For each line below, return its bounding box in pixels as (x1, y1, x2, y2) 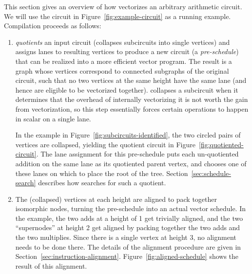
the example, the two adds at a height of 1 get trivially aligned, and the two (15, 213, 243, 223)
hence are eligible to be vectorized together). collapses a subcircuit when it (15, 84, 238, 95)
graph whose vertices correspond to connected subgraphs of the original (15, 65, 229, 76)
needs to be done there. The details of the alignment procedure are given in (15, 241, 241, 252)
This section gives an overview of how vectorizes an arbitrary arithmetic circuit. (4, 1, 242, 11)
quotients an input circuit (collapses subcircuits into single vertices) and (15, 37, 230, 47)
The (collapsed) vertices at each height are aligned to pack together (15, 194, 217, 204)
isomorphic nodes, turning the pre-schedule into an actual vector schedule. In (15, 203, 246, 214)
